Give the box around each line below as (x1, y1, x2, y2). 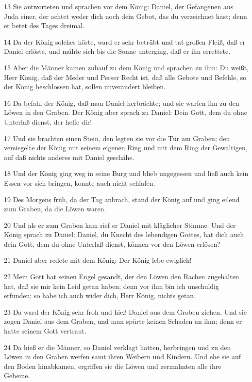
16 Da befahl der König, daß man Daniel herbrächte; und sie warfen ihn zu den (4, 97, 239, 108)
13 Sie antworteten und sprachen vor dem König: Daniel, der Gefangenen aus (4, 1, 234, 11)
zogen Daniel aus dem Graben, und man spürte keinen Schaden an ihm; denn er (4, 316, 242, 326)
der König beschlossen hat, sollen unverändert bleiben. (4, 81, 166, 92)
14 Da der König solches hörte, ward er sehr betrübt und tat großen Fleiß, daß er (4, 36, 246, 47)
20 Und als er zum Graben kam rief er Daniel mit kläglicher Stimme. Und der (4, 220, 236, 230)
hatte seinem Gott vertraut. (4, 326, 86, 336)
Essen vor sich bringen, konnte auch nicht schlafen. (4, 177, 155, 188)
